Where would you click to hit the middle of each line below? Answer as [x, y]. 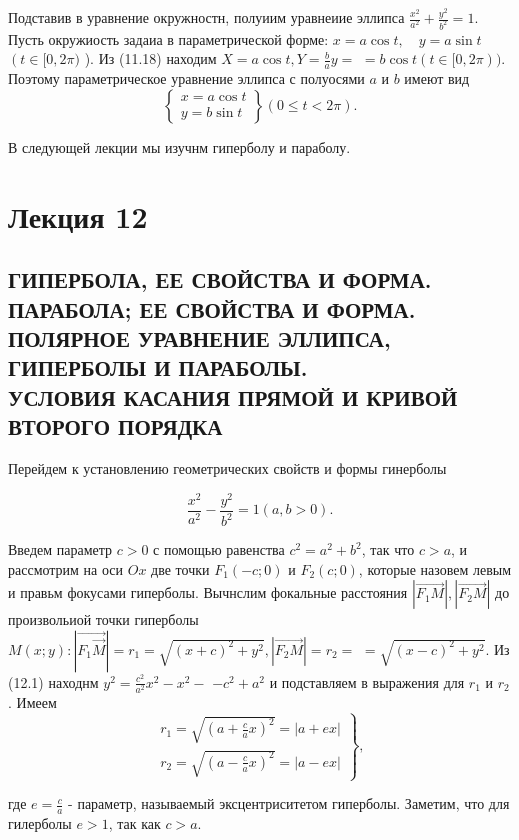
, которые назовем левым [435, 568]
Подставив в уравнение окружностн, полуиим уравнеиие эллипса [206, 17]
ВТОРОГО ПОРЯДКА [115, 426]
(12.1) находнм [53, 681]
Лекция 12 [78, 215]
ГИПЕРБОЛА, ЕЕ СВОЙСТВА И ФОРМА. [220, 279]
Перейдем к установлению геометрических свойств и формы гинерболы [227, 468]
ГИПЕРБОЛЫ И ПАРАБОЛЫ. [158, 367]
